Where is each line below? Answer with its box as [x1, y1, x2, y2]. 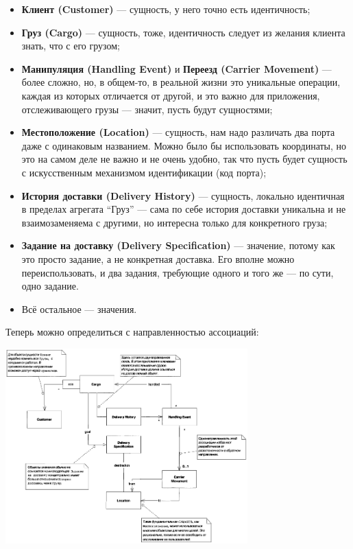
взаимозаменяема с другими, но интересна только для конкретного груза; [21, 215, 328, 229]
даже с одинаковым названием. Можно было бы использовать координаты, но [21, 138, 347, 152]
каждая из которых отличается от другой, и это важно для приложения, [21, 88, 320, 102]
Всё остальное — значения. [21, 301, 137, 316]
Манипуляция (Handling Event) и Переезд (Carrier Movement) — [21, 61, 332, 75]
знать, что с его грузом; [21, 38, 121, 53]
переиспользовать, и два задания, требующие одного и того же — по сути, [21, 265, 334, 279]
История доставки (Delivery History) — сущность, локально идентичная [21, 188, 345, 202]
